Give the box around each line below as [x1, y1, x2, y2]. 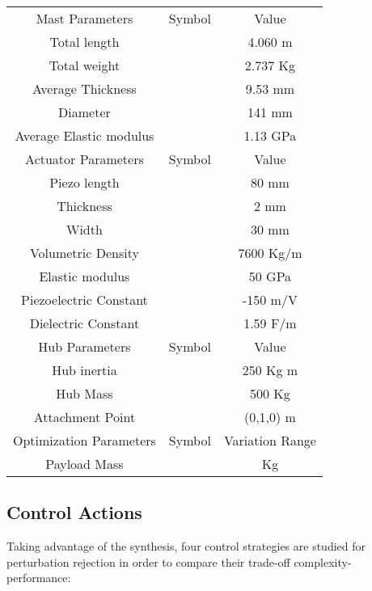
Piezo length [49, 173, 120, 192]
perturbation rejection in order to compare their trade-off [6, 553, 290, 570]
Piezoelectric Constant [21, 290, 148, 309]
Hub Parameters [38, 337, 131, 356]
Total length [49, 32, 120, 51]
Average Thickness [32, 79, 137, 98]
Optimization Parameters [13, 431, 156, 450]
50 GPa [248, 267, 292, 285]
